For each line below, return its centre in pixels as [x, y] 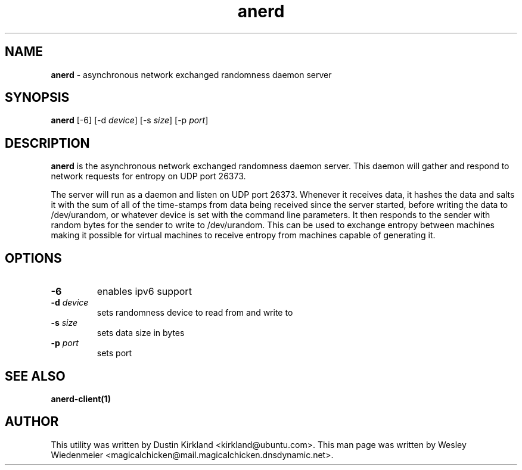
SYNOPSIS [37, 98]
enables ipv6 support [144, 292]
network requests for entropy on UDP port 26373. [148, 176]
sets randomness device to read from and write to [195, 313]
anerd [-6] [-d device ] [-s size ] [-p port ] [130, 120]
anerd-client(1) [81, 399]
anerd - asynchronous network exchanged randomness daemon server [191, 74]
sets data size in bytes [141, 333]
